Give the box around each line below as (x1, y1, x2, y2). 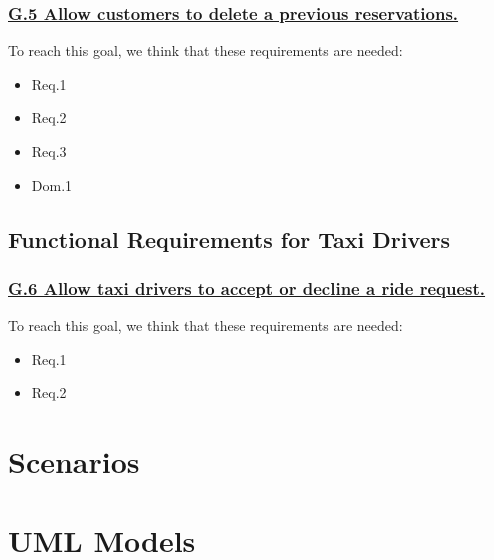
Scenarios (8, 441, 140, 482)
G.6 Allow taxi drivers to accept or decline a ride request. (8, 275, 486, 300)
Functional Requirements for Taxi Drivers (8, 223, 451, 254)
